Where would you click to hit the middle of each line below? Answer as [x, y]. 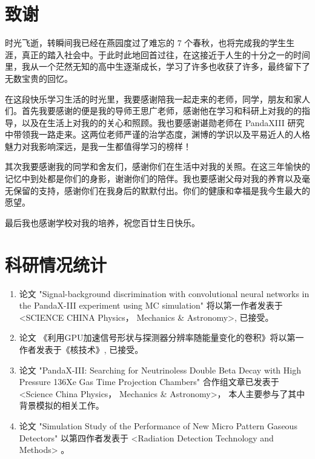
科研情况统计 [56, 264]
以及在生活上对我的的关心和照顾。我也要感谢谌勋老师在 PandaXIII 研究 [163, 122]
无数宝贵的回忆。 [39, 78]
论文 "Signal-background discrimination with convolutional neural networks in [164, 293]
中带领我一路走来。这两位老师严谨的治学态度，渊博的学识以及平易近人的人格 [157, 134]
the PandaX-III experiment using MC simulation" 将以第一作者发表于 [151, 305]
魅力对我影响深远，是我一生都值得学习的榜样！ [98, 146]
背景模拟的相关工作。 [61, 405]
